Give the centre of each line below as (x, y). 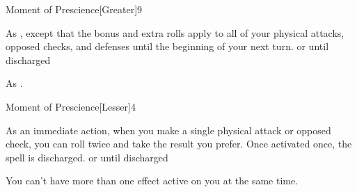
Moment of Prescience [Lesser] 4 (71, 106)
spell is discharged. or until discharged (87, 157)
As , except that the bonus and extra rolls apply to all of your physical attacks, (175, 32)
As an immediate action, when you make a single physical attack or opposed (168, 130)
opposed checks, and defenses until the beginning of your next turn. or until (167, 46)
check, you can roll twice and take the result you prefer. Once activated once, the (179, 144)
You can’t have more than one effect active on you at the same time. (152, 181)
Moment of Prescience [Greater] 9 (74, 9)
